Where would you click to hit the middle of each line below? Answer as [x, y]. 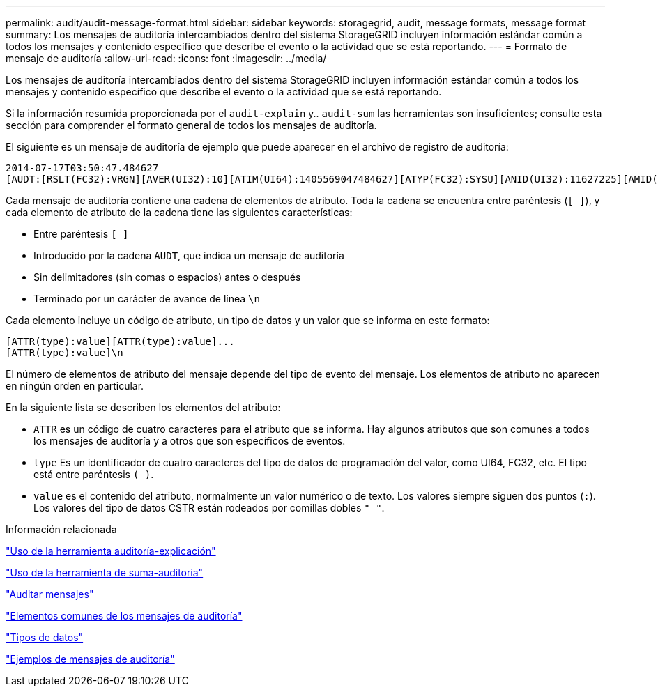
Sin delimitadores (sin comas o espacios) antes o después [167, 277]
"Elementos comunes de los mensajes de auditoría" [124, 616]
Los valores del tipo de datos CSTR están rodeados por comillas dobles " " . [209, 508]
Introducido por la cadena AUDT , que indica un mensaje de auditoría [189, 255]
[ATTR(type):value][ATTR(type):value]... [120, 341]
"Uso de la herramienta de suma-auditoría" [105, 572]
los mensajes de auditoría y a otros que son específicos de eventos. [190, 441]
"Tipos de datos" [45, 637]
